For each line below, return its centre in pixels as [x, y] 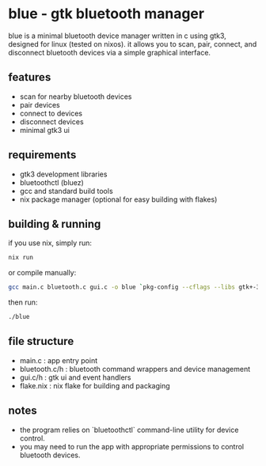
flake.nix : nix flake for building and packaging [95, 385]
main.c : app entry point [58, 360]
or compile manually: [42, 273]
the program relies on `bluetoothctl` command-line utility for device [129, 430]
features [30, 77]
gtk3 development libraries [63, 174]
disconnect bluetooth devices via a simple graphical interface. [110, 52]
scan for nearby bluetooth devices [76, 97]
